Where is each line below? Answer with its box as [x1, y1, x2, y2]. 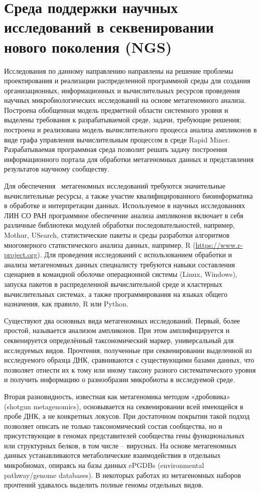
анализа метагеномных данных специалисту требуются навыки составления [4, 259, 235, 269]
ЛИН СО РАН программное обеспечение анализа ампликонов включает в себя [4, 210, 243, 220]
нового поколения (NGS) [4, 36, 172, 57]
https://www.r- [195, 239, 243, 250]
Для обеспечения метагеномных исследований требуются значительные [4, 181, 225, 191]
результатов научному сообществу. [4, 163, 110, 174]
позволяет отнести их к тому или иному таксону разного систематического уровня [4, 364, 256, 375]
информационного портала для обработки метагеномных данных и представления [4, 153, 254, 164]
